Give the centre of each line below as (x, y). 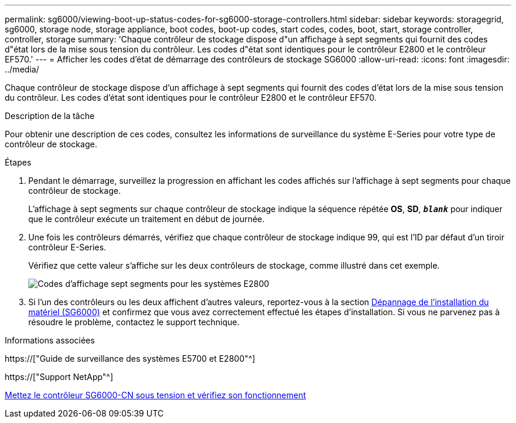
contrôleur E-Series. (67, 247)
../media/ (22, 69)
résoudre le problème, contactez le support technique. (134, 322)
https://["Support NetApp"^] (59, 377)
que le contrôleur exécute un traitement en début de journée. (147, 219)
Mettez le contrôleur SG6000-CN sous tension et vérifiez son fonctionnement (156, 395)
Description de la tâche (50, 116)
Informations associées (50, 340)
